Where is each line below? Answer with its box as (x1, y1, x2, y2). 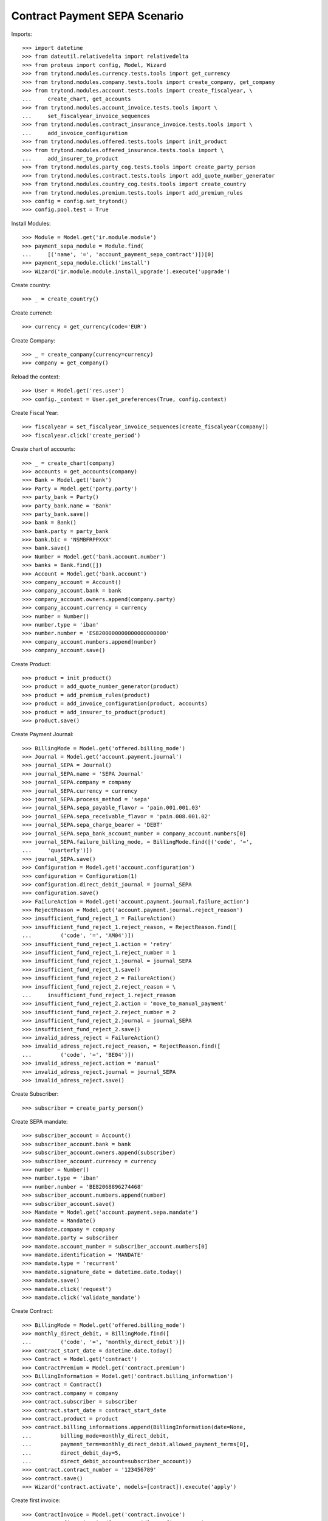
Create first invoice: (11, 1497, 61, 1504)
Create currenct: (11, 309, 53, 316)
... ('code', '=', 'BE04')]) (22, 1051, 135, 1058)
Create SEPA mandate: (11, 1118, 68, 1126)
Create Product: (11, 660, 51, 667)
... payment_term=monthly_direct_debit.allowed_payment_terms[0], (22, 1441, 250, 1448)
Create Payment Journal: (11, 731, 74, 738)
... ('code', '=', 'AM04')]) (22, 932, 135, 939)
